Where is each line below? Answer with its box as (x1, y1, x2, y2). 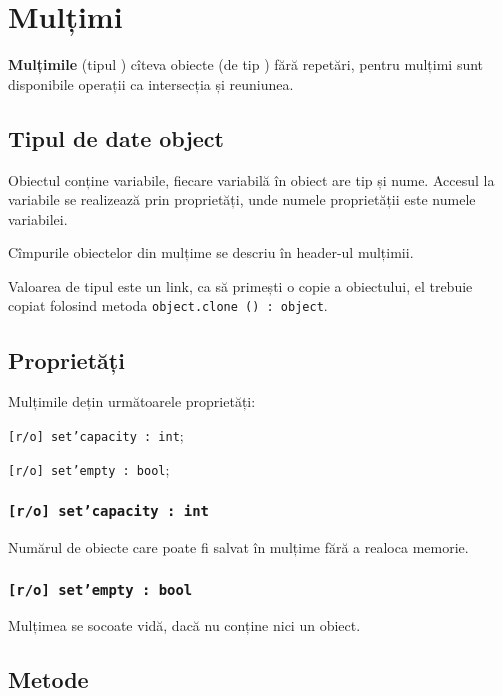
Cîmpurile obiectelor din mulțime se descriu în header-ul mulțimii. (8, 242, 414, 263)
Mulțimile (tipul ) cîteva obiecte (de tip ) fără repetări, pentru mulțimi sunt (8, 54, 484, 75)
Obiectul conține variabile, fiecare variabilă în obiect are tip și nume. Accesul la (8, 169, 495, 190)
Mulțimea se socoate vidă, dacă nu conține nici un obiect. (8, 615, 361, 636)
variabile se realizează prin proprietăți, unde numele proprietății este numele (8, 189, 476, 210)
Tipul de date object (8, 122, 224, 153)
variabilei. (8, 208, 68, 229)
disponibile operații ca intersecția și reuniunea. (8, 73, 294, 94)
